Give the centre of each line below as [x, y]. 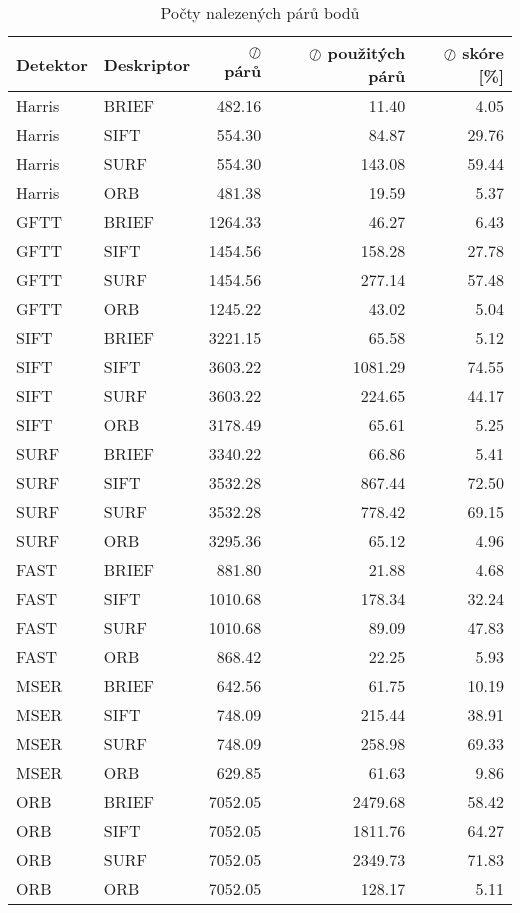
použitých [366, 52]
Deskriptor [147, 64]
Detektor [52, 64]
